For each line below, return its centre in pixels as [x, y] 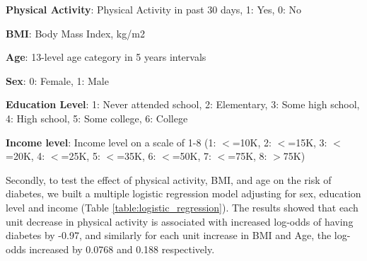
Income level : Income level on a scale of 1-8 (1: [111, 142]
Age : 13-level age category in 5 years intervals [106, 57]
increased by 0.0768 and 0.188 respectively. [122, 249]
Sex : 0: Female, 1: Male [57, 80]
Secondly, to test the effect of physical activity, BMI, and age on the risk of [169, 179]
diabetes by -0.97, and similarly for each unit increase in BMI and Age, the [169, 235]
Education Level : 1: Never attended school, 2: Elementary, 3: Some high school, [183, 104]
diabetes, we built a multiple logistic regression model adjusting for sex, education [183, 193]
